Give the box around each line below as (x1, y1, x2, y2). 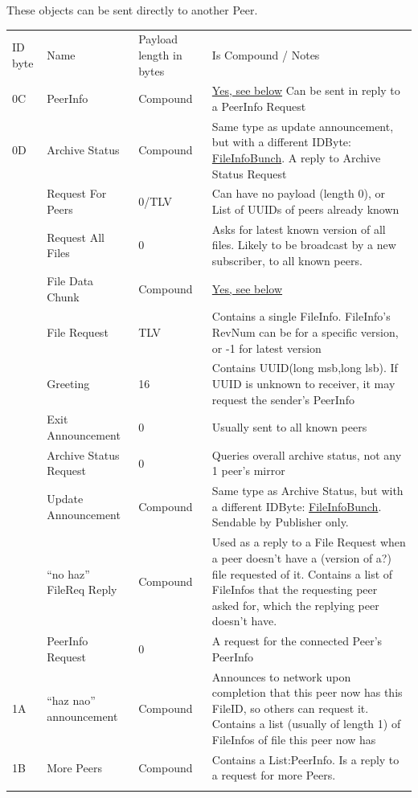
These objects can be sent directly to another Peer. (6, 2, 258, 18)
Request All (47, 228, 104, 245)
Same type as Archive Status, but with (211, 482, 404, 499)
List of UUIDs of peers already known (211, 201, 400, 218)
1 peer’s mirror (211, 462, 285, 479)
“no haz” (47, 565, 90, 582)
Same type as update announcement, (211, 117, 394, 134)
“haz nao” (47, 691, 96, 708)
